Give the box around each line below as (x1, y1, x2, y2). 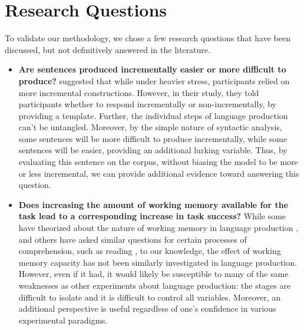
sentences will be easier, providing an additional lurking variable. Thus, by (18, 144, 288, 156)
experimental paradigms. (18, 313, 108, 326)
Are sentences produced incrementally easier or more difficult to (18, 63, 286, 75)
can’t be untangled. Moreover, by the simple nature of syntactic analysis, (18, 121, 282, 133)
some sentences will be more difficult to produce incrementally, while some (18, 132, 288, 144)
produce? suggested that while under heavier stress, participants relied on (18, 74, 290, 87)
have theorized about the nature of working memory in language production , (18, 222, 299, 234)
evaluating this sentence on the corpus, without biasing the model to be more (18, 156, 298, 168)
